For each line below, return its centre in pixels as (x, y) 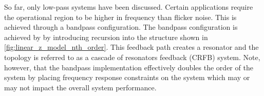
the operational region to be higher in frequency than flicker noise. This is (120, 17)
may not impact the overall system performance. (80, 87)
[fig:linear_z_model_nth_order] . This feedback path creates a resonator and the (131, 47)
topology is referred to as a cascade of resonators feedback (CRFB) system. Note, (132, 57)
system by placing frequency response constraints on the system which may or (127, 77)
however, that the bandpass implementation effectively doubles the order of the (129, 67)
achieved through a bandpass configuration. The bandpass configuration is (121, 27)
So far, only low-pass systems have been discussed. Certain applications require (129, 7)
